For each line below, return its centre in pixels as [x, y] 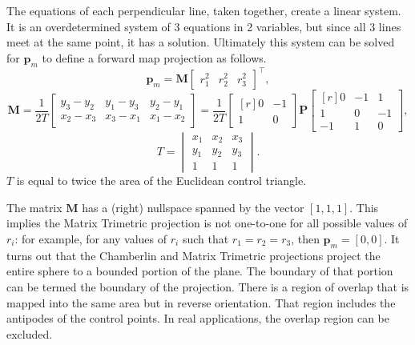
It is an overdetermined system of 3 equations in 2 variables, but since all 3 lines [204, 26]
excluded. [30, 333]
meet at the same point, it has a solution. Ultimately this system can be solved [201, 42]
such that [205, 238]
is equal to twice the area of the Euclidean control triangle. [161, 181]
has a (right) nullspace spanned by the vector [193, 207]
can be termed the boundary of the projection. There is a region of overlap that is [208, 286]
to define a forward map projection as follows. [154, 57]
